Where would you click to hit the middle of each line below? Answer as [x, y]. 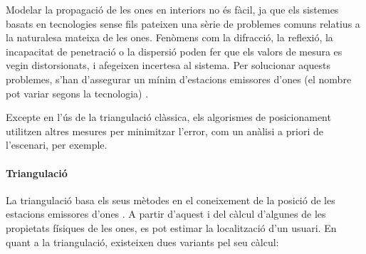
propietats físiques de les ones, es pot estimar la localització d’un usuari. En [171, 227]
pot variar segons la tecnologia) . [77, 93]
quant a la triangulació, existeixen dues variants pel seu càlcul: [142, 242]
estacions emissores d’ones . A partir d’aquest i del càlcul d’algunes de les [166, 214]
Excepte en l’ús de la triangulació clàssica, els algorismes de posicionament [168, 117]
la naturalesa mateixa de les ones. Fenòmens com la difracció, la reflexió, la [169, 37]
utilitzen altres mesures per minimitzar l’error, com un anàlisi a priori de [164, 131]
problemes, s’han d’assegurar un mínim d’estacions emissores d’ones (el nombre [179, 79]
